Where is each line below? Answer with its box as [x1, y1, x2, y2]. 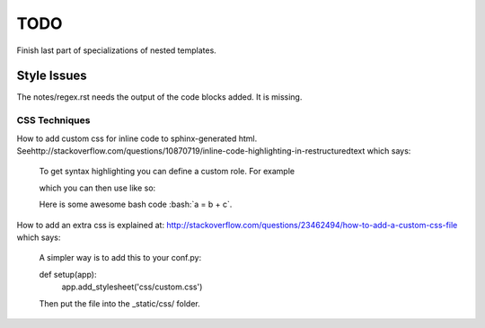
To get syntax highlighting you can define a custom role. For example [39, 166, 295, 177]
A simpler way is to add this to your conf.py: [39, 253, 202, 263]
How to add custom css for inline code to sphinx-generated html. [16, 133, 258, 144]
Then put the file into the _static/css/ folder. [39, 297, 201, 309]
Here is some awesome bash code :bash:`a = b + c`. [39, 199, 233, 210]
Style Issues [16, 68, 87, 84]
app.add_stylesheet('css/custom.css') [61, 281, 203, 292]
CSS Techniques [16, 114, 91, 127]
